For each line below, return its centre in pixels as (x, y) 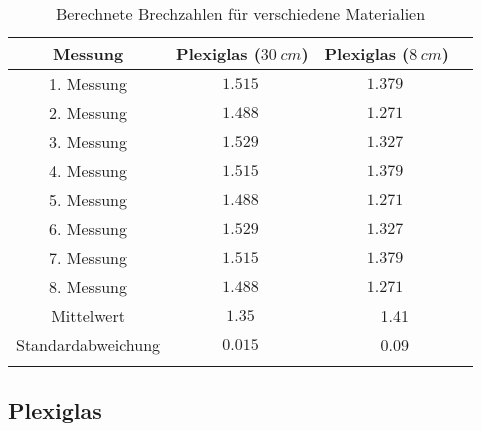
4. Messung (88, 170)
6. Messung (88, 228)
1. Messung (88, 83)
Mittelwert (88, 315)
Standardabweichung (88, 344)
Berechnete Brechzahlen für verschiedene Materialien (240, 13)
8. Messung (88, 286)
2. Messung (88, 112)
